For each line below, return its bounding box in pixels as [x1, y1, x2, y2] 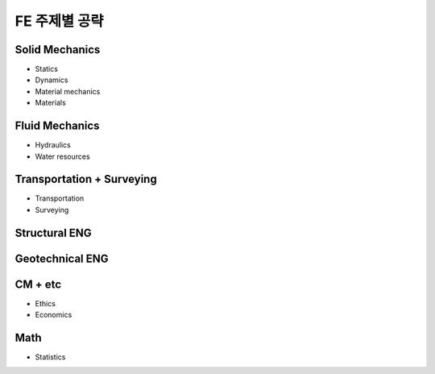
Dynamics [35, 75, 68, 85]
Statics [35, 64, 58, 74]
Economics [35, 310, 72, 320]
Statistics [35, 352, 66, 362]
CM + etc [14, 277, 62, 291]
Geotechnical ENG [14, 251, 109, 265]
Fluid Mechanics [14, 119, 100, 133]
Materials [35, 98, 66, 108]
